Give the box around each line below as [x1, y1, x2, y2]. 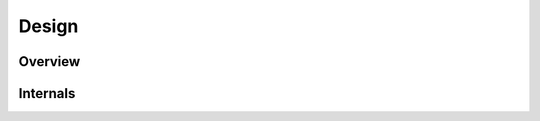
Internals [18, 85, 76, 102]
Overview [18, 53, 81, 70]
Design [18, 15, 79, 37]
